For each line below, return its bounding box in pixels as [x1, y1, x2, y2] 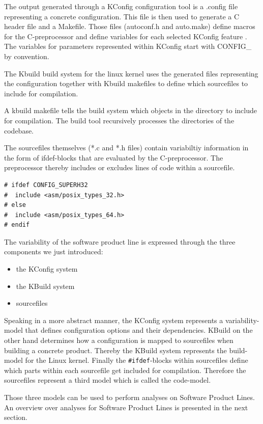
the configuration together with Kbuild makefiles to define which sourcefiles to [4, 78, 248, 89]
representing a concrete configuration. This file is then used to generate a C [4, 11, 240, 21]
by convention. [4, 50, 49, 61]
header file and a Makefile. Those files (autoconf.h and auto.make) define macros [4, 21, 255, 32]
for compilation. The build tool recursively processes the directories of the [4, 115, 235, 125]
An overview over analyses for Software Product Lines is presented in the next [4, 402, 248, 412]
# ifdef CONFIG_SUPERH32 [4, 181, 88, 189]
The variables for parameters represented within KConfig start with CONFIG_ [4, 41, 252, 51]
